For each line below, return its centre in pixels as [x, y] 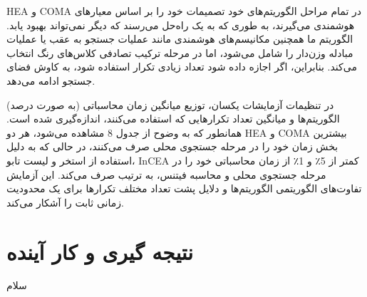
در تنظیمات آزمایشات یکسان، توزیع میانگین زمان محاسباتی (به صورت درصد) [170, 104]
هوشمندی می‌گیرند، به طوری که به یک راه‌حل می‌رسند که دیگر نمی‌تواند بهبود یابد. [181, 25]
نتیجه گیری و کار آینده [100, 251]
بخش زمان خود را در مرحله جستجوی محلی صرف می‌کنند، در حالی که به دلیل [172, 146]
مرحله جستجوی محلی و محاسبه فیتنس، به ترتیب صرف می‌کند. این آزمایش [166, 174]
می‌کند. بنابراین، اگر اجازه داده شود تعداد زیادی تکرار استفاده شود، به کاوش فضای [182, 67]
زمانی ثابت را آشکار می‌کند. [65, 202]
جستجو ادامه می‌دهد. [51, 80]
